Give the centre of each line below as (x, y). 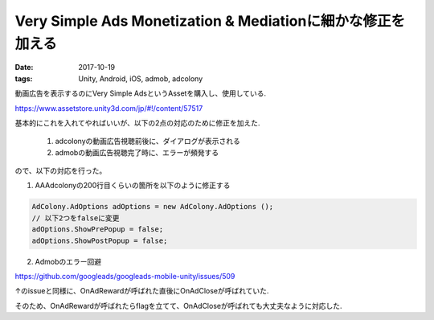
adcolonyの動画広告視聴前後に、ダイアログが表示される (148, 142)
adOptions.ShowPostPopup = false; (100, 240)
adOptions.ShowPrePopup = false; (98, 230)
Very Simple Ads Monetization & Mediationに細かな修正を (210, 21)
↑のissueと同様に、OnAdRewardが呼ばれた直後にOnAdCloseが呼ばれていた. (142, 291)
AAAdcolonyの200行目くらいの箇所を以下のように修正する (133, 186)
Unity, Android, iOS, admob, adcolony (141, 78)
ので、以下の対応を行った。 (61, 171)
